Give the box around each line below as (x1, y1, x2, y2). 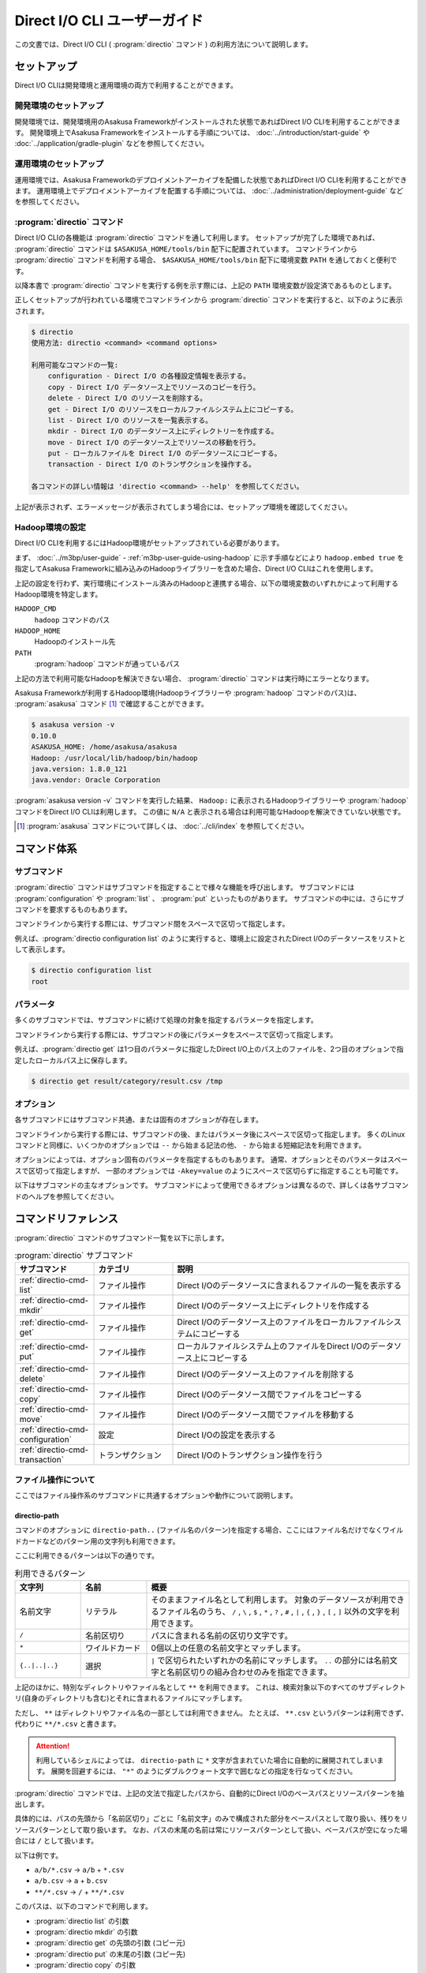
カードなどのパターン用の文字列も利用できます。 (21, 1536, 180, 1546)
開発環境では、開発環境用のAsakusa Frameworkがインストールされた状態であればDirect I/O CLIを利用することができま (14, 117, 402, 126)
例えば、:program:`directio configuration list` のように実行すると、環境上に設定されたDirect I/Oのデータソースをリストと (14, 934, 406, 943)
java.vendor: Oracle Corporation (31, 776, 161, 784)
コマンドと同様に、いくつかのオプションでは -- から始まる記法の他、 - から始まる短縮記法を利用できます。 (14, 1140, 366, 1150)
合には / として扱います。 (14, 1836, 99, 1846)
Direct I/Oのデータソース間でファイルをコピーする (177, 1389, 363, 1400)
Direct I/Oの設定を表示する (177, 1429, 276, 1440)
